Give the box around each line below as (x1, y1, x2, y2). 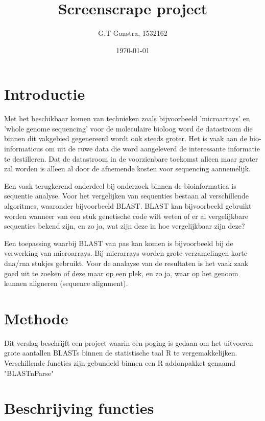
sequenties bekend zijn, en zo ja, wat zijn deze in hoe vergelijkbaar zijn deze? (4, 220, 245, 231)
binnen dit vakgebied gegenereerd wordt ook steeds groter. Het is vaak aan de (4, 133, 247, 144)
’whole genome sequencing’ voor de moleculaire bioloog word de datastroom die (4, 123, 253, 134)
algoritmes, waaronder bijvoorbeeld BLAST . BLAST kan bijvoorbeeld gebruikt (4, 201, 252, 211)
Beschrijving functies (4, 397, 154, 418)
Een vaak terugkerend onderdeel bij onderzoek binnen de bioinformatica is (4, 180, 236, 191)
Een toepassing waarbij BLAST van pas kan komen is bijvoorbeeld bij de (4, 237, 233, 248)
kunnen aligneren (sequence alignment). (4, 278, 128, 289)
